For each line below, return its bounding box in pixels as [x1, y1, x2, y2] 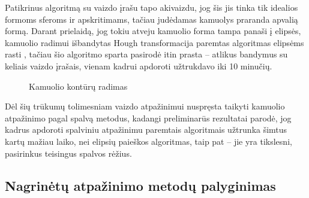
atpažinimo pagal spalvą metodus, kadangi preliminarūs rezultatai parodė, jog [5, 111, 292, 124]
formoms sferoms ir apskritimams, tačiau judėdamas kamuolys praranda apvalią [5, 13, 298, 25]
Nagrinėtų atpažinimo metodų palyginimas [5, 176, 276, 194]
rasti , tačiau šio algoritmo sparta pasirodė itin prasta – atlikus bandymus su [5, 48, 288, 60]
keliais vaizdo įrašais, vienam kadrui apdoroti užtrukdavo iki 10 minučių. [5, 59, 272, 72]
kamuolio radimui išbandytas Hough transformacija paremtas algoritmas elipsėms [5, 36, 304, 48]
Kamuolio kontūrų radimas [29, 80, 128, 92]
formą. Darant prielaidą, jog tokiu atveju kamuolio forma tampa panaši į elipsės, [5, 25, 301, 37]
